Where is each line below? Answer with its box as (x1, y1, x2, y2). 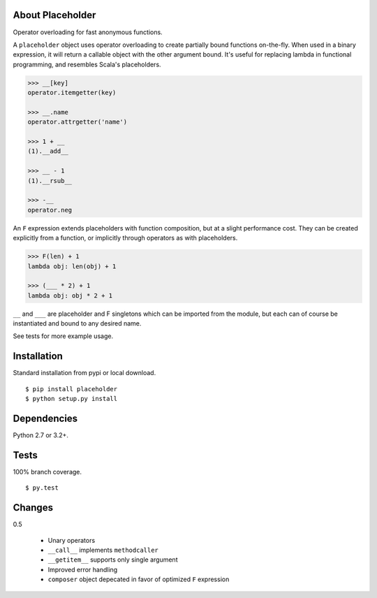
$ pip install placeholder (25, 385, 118, 393)
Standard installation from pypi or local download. (13, 369, 156, 377)
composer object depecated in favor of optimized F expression (47, 575, 230, 583)
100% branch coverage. (13, 467, 82, 476)
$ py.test (25, 484, 59, 492)
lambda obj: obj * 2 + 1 (27, 291, 113, 300)
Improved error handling (47, 565, 118, 574)
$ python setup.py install (25, 395, 118, 403)
